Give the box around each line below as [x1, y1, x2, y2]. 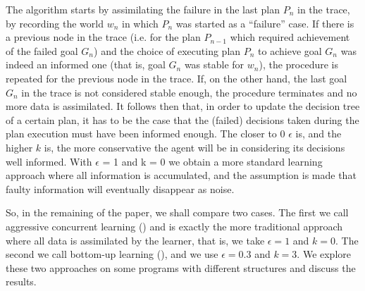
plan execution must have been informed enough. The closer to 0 [6, 126, 285, 141]
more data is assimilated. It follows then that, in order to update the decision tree [6, 99, 360, 113]
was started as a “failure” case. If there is [175, 16, 354, 30]
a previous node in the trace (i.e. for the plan [6, 30, 201, 44]
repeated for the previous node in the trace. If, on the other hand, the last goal [6, 70, 347, 85]
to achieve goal [258, 43, 322, 58]
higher [6, 140, 33, 154]
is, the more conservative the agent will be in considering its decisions [44, 140, 345, 154]
